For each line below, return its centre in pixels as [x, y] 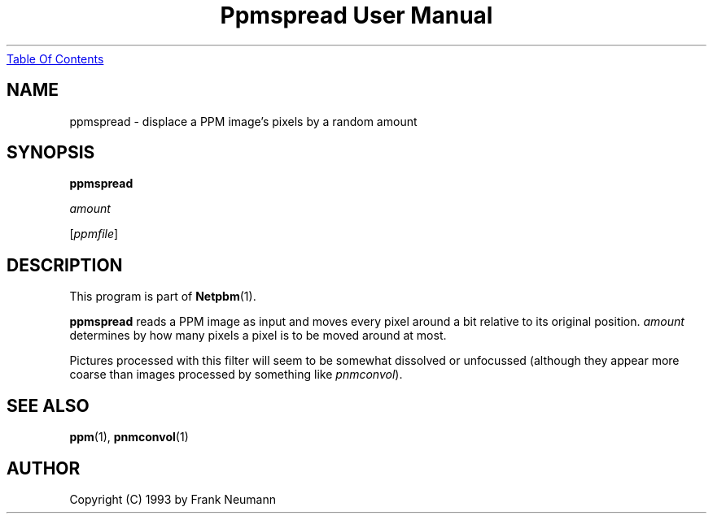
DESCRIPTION [65, 265]
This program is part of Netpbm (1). [163, 297]
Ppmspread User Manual [356, 15]
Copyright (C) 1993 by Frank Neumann [173, 499]
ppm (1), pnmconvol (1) [129, 437]
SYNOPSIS [51, 153]
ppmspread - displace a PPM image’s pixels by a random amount [243, 121]
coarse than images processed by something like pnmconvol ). [236, 375]
